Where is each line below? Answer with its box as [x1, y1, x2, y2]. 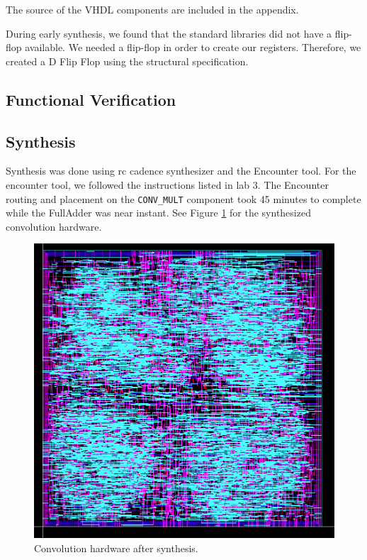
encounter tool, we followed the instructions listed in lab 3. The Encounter [6, 177, 329, 192]
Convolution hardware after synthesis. [34, 540, 198, 555]
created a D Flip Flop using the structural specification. [6, 53, 249, 68]
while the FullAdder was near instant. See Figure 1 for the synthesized [6, 205, 311, 220]
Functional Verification [6, 88, 176, 110]
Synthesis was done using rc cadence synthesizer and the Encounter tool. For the [6, 163, 356, 178]
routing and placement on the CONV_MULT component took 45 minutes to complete [6, 191, 361, 206]
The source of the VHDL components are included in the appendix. [6, 2, 299, 16]
